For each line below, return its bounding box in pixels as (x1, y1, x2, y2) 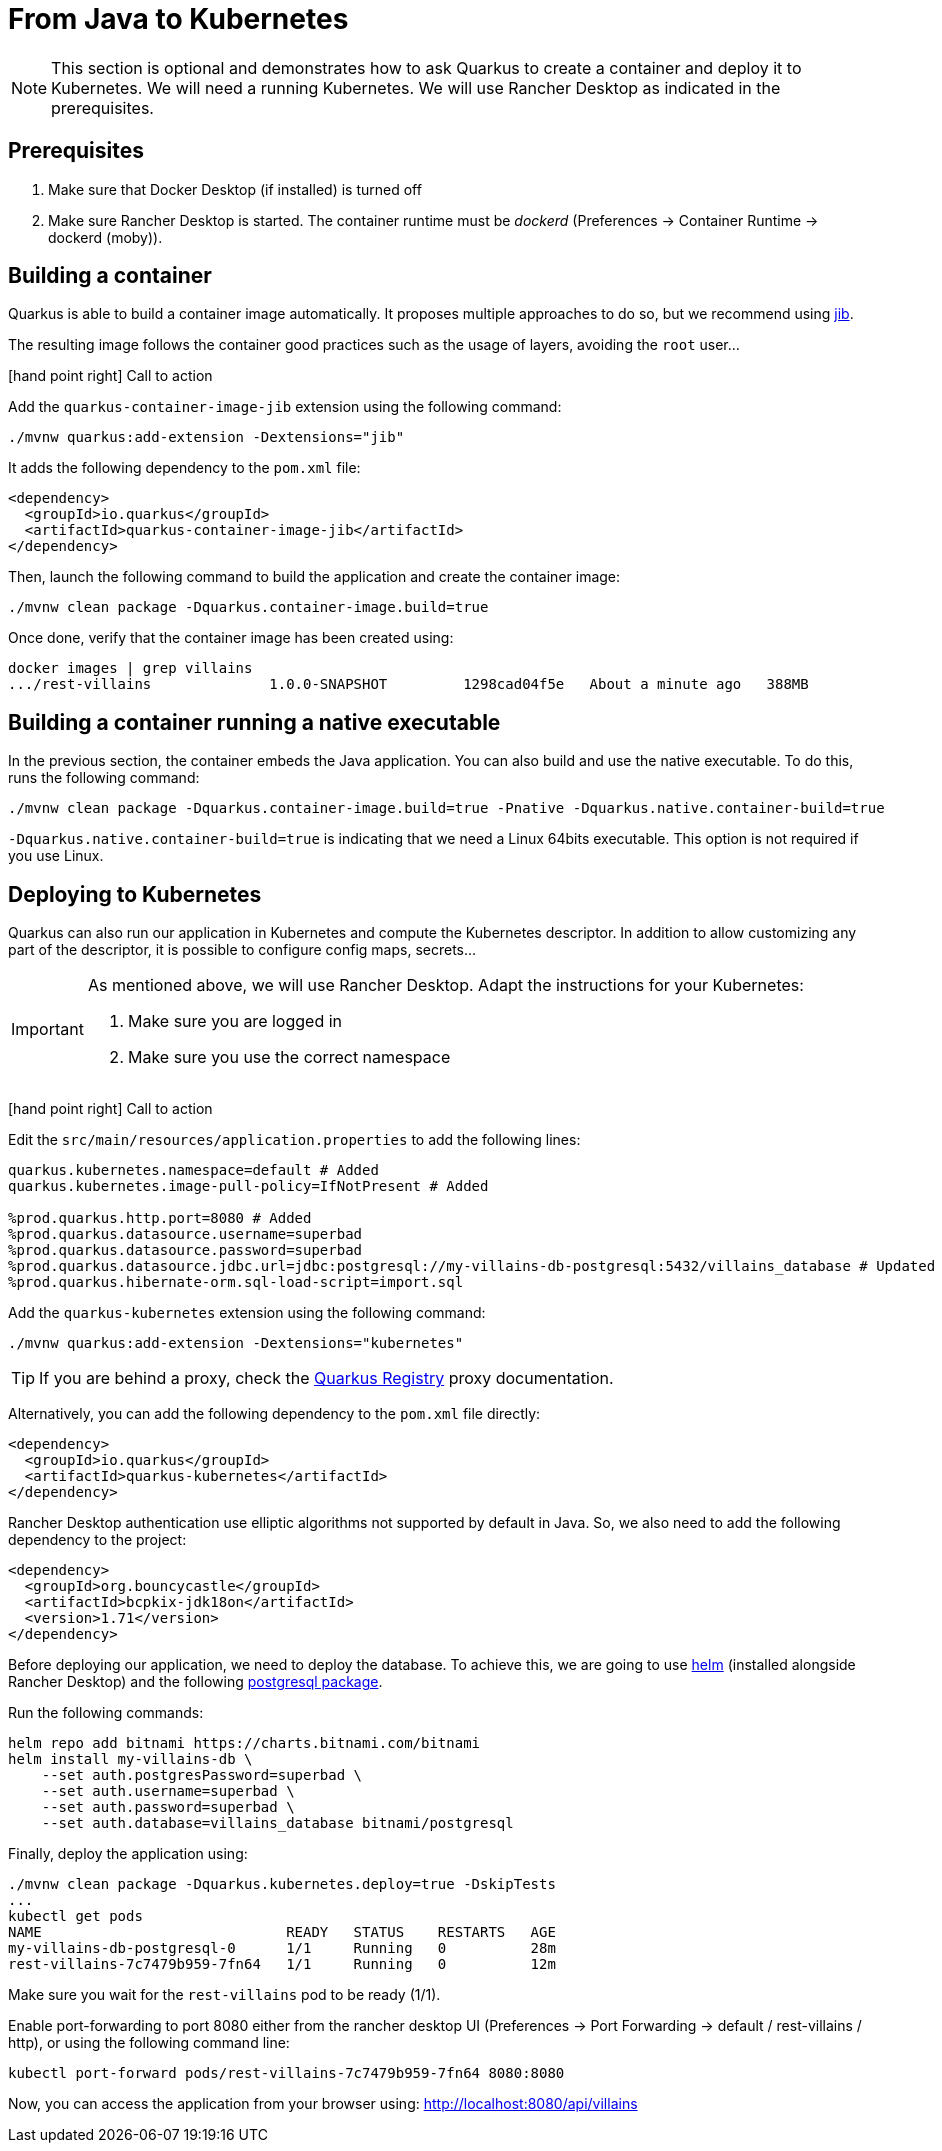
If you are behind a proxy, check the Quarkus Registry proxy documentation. (39, 1368, 614, 1389)
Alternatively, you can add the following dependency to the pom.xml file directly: (8, 1405, 541, 1423)
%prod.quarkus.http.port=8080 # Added (8, 1210, 312, 1227)
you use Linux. (8, 847, 104, 865)
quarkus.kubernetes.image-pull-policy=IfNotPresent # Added (8, 1178, 489, 1195)
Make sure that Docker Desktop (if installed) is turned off (48, 180, 422, 198)
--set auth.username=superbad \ (41, 1783, 295, 1800)
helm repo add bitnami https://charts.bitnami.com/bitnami (8, 1735, 481, 1752)
